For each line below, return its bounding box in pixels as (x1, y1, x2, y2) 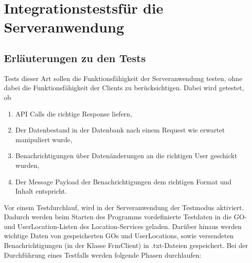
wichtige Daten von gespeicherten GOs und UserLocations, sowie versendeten (4, 230, 234, 241)
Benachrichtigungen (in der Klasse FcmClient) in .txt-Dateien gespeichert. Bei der (4, 240, 248, 250)
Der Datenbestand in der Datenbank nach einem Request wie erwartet (15, 125, 225, 135)
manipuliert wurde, (15, 134, 72, 144)
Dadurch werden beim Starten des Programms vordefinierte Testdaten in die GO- (4, 212, 247, 222)
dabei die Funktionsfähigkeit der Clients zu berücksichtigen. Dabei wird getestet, (4, 82, 244, 93)
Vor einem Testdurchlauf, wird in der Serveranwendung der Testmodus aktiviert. (4, 202, 244, 212)
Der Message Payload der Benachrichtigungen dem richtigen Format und (15, 176, 232, 186)
